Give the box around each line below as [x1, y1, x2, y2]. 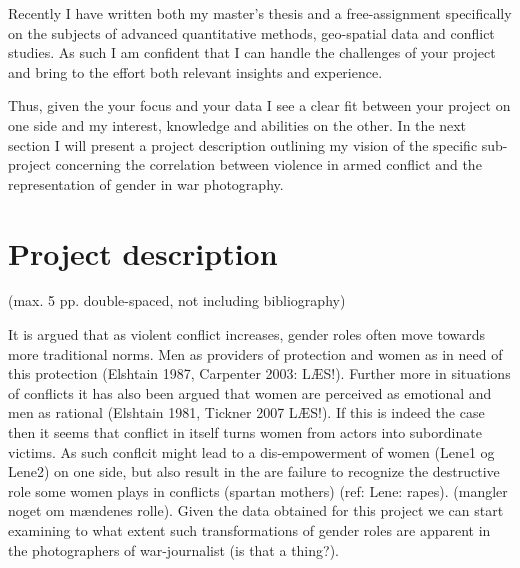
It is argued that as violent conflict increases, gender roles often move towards [8, 324, 485, 345]
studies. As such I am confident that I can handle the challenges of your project [8, 42, 496, 63]
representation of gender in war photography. [8, 173, 284, 194]
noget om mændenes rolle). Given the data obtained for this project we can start [8, 500, 504, 521]
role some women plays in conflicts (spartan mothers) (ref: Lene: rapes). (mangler [8, 480, 508, 501]
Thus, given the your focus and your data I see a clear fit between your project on [8, 95, 511, 116]
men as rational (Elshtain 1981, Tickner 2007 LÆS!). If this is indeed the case [8, 402, 485, 423]
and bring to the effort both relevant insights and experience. [8, 61, 383, 82]
